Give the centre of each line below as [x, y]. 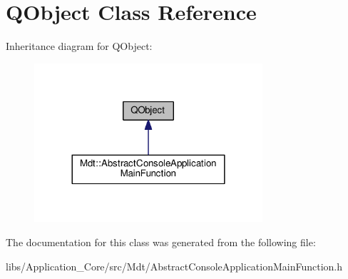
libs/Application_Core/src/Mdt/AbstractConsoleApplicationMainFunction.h [174, 266]
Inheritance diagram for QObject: [79, 46]
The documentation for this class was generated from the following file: [161, 242]
